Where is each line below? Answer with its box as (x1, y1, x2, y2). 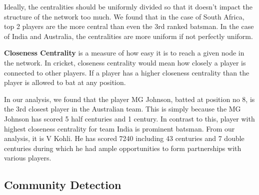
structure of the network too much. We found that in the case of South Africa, (4, 11, 244, 21)
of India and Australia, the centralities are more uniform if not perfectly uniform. (4, 30, 253, 41)
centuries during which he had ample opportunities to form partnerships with (4, 142, 241, 153)
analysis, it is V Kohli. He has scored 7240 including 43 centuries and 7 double (4, 133, 244, 143)
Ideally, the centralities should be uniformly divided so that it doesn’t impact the (4, 1, 253, 11)
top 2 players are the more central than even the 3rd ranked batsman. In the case (4, 21, 254, 31)
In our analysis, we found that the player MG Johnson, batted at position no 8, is (4, 93, 255, 104)
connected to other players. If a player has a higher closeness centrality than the (4, 67, 249, 77)
